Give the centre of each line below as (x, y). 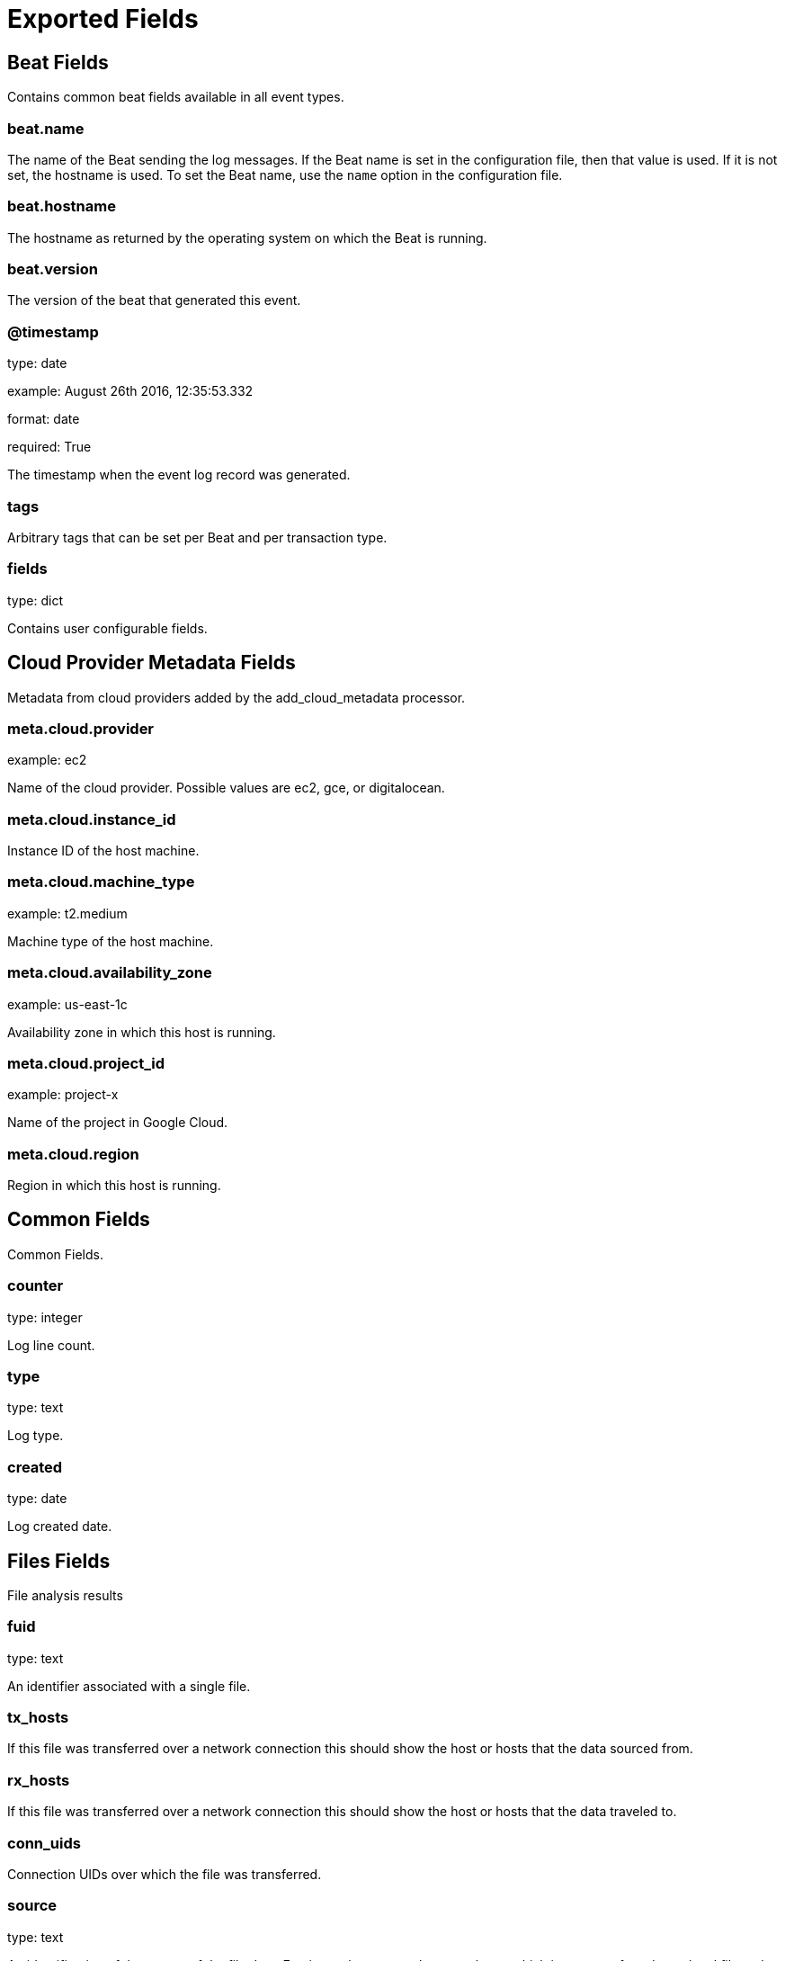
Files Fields (59, 1561)
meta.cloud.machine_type (101, 882)
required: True (49, 447)
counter (36, 1286)
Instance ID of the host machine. (103, 851)
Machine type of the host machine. (111, 941)
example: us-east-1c (67, 1004)
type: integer (45, 1317)
